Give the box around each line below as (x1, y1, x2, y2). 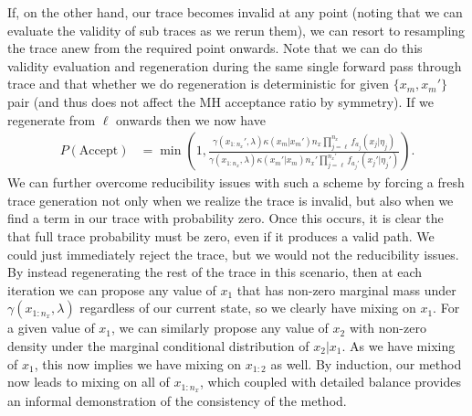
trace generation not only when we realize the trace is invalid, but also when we (7, 190, 454, 209)
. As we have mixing (341, 336, 456, 355)
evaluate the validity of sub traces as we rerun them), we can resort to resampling (7, 20, 466, 39)
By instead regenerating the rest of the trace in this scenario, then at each (7, 262, 423, 282)
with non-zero (349, 318, 426, 337)
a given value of (7, 318, 95, 337)
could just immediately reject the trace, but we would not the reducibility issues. (7, 244, 459, 263)
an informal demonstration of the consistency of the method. (7, 390, 347, 410)
